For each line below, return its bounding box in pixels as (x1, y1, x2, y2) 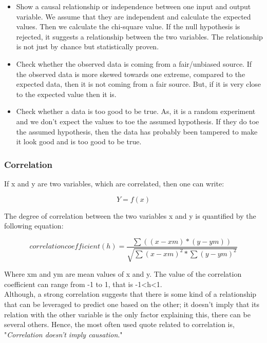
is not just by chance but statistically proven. (16, 41, 159, 52)
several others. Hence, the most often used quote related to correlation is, (4, 319, 235, 330)
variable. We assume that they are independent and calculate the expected (16, 11, 251, 22)
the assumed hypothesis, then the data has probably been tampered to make (16, 126, 258, 137)
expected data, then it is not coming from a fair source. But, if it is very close (16, 79, 261, 89)
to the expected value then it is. (16, 88, 117, 99)
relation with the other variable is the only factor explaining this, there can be (4, 309, 251, 319)
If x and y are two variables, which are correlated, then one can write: (4, 178, 224, 188)
